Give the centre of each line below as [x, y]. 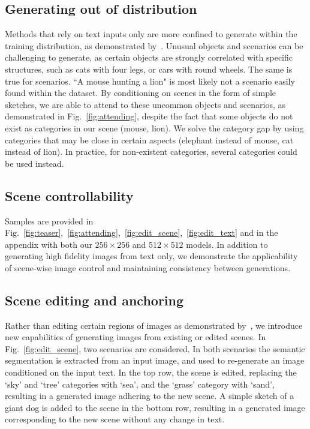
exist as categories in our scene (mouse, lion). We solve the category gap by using [154, 127]
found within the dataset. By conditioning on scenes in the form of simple [141, 93]
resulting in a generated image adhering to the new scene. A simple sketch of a [150, 396]
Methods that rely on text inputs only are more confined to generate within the [151, 34]
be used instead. [34, 163]
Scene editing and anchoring [94, 300]
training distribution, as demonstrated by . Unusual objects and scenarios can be [154, 45]
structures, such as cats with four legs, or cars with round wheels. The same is [149, 69]
